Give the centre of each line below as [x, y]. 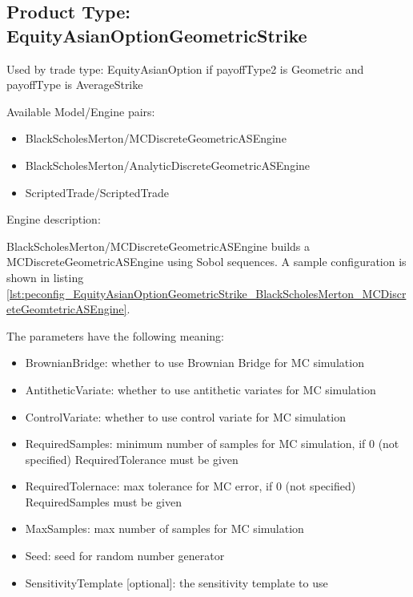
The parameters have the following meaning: [115, 335]
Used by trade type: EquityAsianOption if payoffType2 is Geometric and [185, 69]
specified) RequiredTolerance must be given [132, 459]
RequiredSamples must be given [104, 501]
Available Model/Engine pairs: [81, 111]
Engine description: [54, 219]
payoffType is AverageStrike [75, 85]
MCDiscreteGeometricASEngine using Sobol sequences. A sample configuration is [206, 262]
